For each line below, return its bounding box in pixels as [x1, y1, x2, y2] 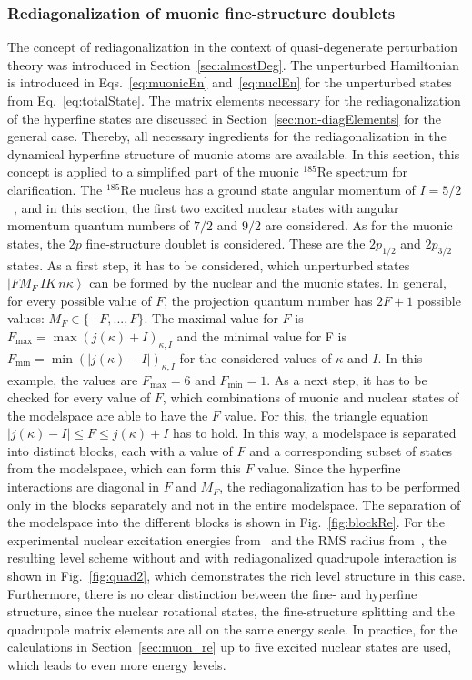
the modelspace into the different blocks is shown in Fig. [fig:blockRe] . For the [7, 513, 445, 532]
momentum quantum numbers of [7, 216, 190, 235]
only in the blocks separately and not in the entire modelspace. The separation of [7, 494, 461, 513]
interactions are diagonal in [7, 477, 160, 496]
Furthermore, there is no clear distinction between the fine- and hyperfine [7, 584, 417, 603]
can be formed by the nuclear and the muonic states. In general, [89, 273, 447, 292]
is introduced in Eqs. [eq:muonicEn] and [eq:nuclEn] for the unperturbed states [7, 73, 452, 92]
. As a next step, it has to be [266, 370, 427, 389]
